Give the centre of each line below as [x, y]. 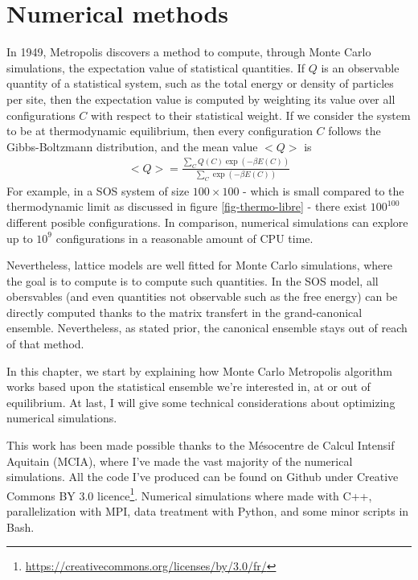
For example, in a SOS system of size [98, 190]
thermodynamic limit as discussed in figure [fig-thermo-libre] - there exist [187, 206]
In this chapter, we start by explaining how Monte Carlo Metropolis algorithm [199, 370]
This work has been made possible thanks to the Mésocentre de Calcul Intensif [201, 445]
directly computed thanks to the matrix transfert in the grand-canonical [184, 312]
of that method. [45, 344]
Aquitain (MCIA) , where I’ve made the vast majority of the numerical [180, 461]
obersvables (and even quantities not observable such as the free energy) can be [202, 296]
